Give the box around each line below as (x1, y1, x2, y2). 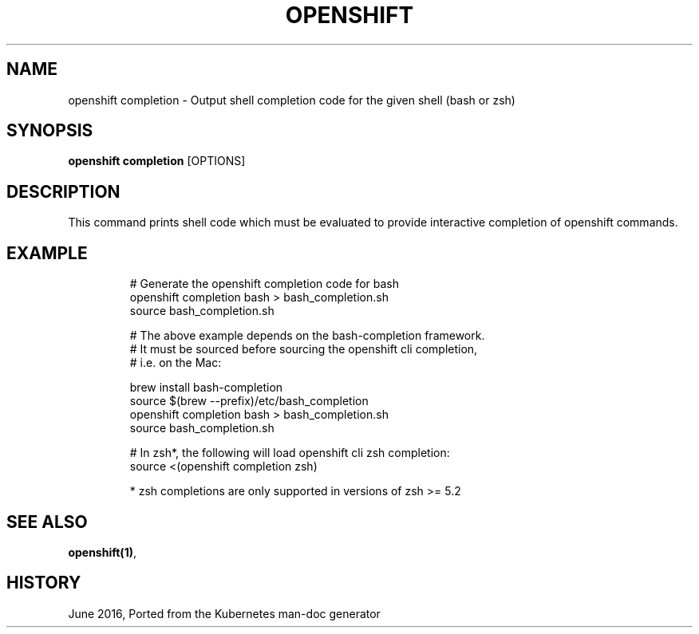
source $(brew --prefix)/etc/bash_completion (129, 394, 369, 408)
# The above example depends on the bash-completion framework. (129, 329, 485, 343)
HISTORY (6, 573, 81, 593)
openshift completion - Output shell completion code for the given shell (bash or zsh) (68, 93, 515, 107)
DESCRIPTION (6, 181, 120, 202)
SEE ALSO (6, 511, 88, 532)
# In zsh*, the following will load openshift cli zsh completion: (129, 446, 450, 460)
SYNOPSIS (6, 120, 93, 141)
